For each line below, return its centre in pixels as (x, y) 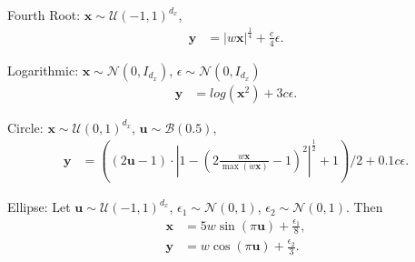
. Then (365, 207)
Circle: (25, 127)
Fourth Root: (44, 15)
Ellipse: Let (39, 207)
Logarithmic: (43, 70)
